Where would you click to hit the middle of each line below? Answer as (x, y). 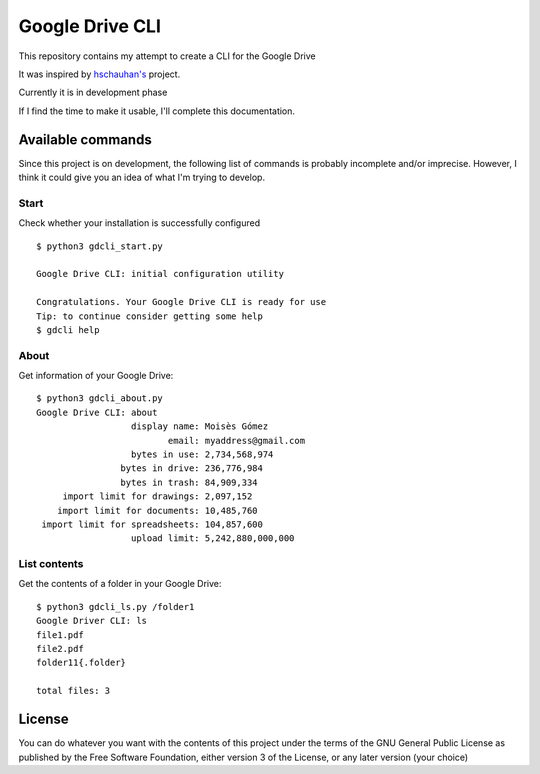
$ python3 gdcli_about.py (100, 398)
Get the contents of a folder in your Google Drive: (120, 584)
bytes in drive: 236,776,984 (192, 468)
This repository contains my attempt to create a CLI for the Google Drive (167, 56)
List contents (51, 564)
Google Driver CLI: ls (92, 621)
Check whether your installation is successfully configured (139, 223)
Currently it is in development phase (93, 92)
